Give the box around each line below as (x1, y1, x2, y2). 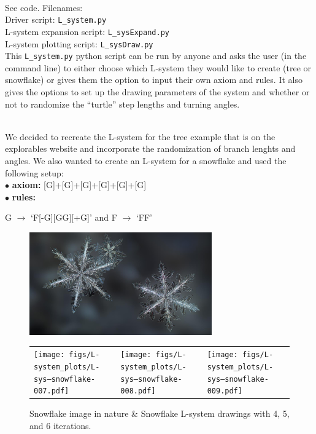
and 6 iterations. (29, 419, 91, 432)
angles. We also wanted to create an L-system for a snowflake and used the (5, 154, 287, 167)
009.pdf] (207, 387, 242, 396)
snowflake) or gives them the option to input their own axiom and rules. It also (5, 73, 303, 86)
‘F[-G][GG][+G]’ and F (31, 211, 117, 224)
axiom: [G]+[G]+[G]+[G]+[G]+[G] (12, 178, 147, 191)
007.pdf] (34, 387, 69, 396)
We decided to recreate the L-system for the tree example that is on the (5, 130, 276, 143)
